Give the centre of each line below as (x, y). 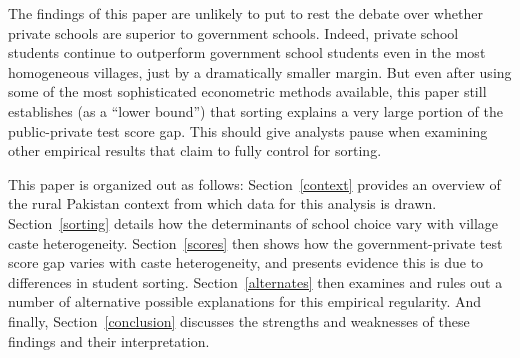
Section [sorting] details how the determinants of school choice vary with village (253, 222)
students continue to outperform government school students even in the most (247, 52)
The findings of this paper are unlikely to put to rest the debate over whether (245, 13)
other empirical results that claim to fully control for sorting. (195, 150)
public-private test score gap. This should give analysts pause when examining (248, 130)
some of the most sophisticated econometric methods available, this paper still (247, 91)
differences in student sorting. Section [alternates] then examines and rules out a (255, 281)
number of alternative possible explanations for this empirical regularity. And (245, 301)
